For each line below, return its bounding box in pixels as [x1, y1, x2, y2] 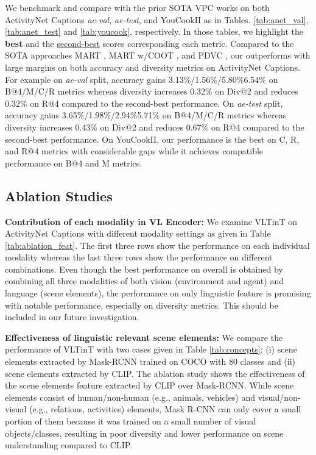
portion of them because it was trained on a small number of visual [5, 415, 256, 428]
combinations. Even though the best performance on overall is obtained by [5, 262, 283, 275]
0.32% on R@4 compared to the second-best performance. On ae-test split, [5, 96, 283, 109]
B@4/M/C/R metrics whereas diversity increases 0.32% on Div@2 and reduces [5, 85, 298, 98]
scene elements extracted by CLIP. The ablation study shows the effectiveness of [5, 367, 305, 379]
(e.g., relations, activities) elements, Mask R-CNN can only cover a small [29, 403, 301, 415]
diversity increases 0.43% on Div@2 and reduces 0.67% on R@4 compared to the [5, 120, 304, 133]
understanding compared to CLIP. [5, 439, 133, 451]
